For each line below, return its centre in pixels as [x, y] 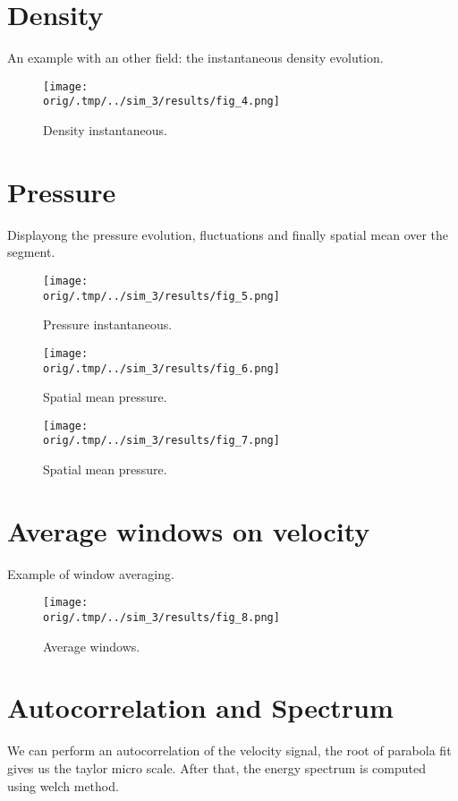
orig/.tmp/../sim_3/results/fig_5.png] [161, 296]
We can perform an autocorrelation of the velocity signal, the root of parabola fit [229, 750]
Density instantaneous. [105, 130]
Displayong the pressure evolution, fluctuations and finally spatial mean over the [228, 234]
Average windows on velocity [189, 530]
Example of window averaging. [91, 573]
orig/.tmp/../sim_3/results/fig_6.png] [161, 368]
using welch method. [63, 785]
